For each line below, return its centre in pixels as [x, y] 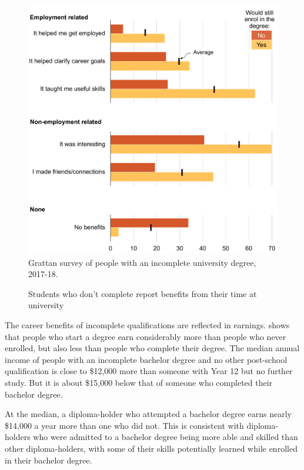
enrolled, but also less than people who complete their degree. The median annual [152, 348]
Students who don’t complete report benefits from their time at [143, 293]
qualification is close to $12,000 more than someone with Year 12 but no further [149, 371]
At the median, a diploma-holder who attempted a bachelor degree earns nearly [148, 414]
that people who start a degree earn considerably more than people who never [146, 336]
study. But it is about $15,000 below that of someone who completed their [139, 382]
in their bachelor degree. [49, 460]
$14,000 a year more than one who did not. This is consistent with [124, 425]
